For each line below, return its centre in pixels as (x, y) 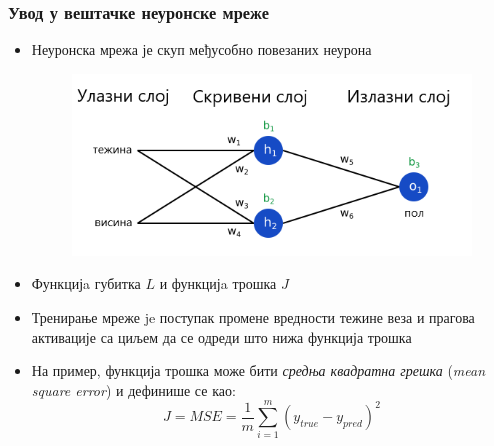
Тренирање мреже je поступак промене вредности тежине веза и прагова (253, 316)
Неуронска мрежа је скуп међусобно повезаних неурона (201, 49)
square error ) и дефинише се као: (133, 389)
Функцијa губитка (86, 283)
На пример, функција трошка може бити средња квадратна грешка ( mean (258, 370)
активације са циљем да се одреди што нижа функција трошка (221, 336)
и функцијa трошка (218, 283)
